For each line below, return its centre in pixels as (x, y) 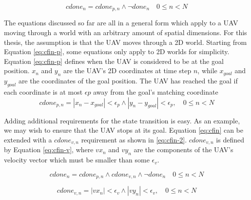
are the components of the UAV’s (183, 150)
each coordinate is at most (43, 92)
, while (207, 70)
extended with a (28, 139)
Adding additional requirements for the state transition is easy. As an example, (122, 120)
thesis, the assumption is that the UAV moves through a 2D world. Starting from (125, 42)
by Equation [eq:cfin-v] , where (49, 150)
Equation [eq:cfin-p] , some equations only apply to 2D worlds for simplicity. (117, 51)
